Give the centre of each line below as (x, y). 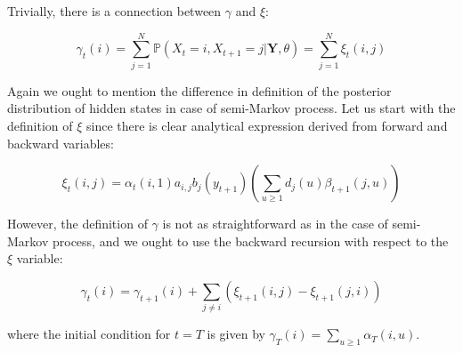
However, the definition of (77, 224)
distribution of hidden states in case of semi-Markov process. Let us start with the (231, 108)
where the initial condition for (89, 334)
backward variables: (61, 143)
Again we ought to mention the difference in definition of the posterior (199, 90)
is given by (236, 334)
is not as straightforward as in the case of (275, 224)
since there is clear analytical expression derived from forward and (267, 125)
